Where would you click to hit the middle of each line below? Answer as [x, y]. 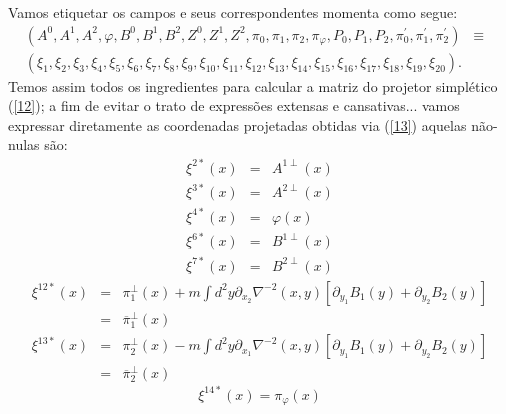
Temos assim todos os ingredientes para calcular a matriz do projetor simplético [253, 85]
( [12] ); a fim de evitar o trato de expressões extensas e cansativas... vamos [234, 105]
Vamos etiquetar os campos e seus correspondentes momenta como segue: [233, 12]
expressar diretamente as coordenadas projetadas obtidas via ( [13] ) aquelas [237, 124]
